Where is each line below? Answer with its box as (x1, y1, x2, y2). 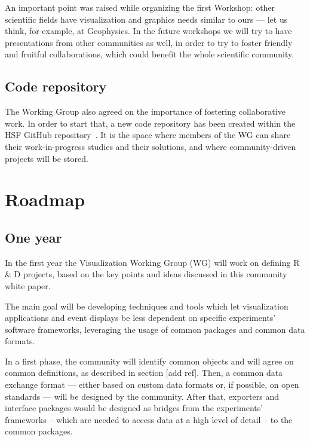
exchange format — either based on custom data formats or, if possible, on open (5, 378, 299, 391)
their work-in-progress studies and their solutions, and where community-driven (5, 140, 296, 152)
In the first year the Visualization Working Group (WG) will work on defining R (5, 256, 300, 268)
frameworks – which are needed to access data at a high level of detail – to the (5, 413, 293, 425)
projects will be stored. (5, 152, 88, 164)
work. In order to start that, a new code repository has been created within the (5, 117, 296, 129)
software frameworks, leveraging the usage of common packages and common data (5, 323, 305, 335)
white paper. (5, 279, 51, 292)
